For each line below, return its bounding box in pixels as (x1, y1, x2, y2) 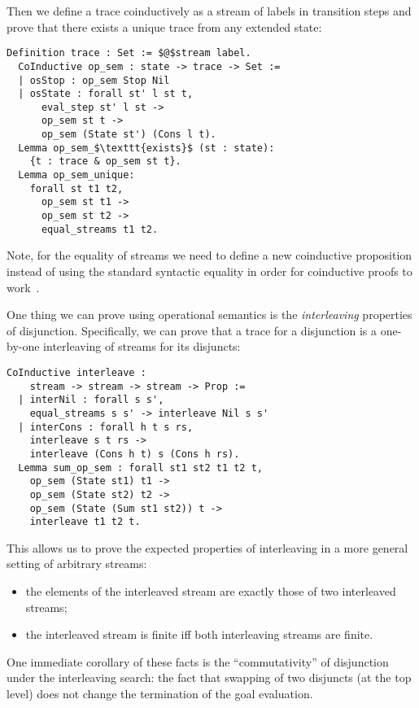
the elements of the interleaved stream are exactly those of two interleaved (25, 583, 396, 599)
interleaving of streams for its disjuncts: (43, 338, 241, 355)
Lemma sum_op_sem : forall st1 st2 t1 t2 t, (18, 461, 263, 474)
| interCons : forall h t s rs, (18, 421, 194, 433)
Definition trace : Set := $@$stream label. (7, 47, 251, 59)
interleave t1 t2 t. (29, 516, 141, 528)
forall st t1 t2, (29, 182, 124, 194)
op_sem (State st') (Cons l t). (41, 129, 216, 141)
